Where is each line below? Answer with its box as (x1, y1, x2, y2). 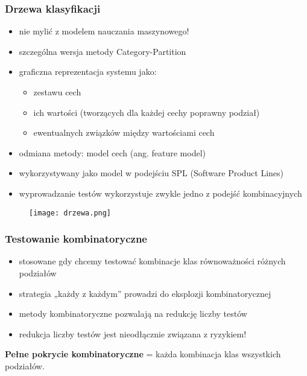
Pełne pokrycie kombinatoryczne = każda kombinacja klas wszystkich (5, 348, 281, 360)
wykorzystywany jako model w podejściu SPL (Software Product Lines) (19, 167, 284, 179)
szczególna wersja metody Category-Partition (19, 45, 186, 57)
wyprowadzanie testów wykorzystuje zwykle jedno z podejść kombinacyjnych (19, 186, 302, 199)
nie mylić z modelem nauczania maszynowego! (19, 25, 189, 37)
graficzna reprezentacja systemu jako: (19, 65, 157, 78)
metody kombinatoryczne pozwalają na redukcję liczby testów (19, 307, 247, 320)
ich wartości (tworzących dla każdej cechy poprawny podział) (33, 106, 260, 118)
